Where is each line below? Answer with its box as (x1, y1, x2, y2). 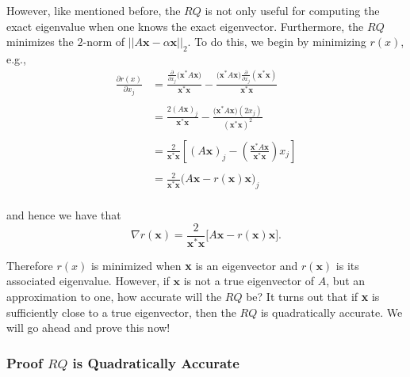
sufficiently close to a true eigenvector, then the (6, 303, 236, 320)
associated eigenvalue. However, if (6, 272, 170, 289)
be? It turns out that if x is (246, 288, 380, 304)
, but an (326, 272, 366, 289)
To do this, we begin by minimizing (194, 33, 366, 50)
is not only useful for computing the (205, 2, 380, 18)
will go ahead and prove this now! (6, 319, 171, 336)
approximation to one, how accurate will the (6, 288, 222, 304)
